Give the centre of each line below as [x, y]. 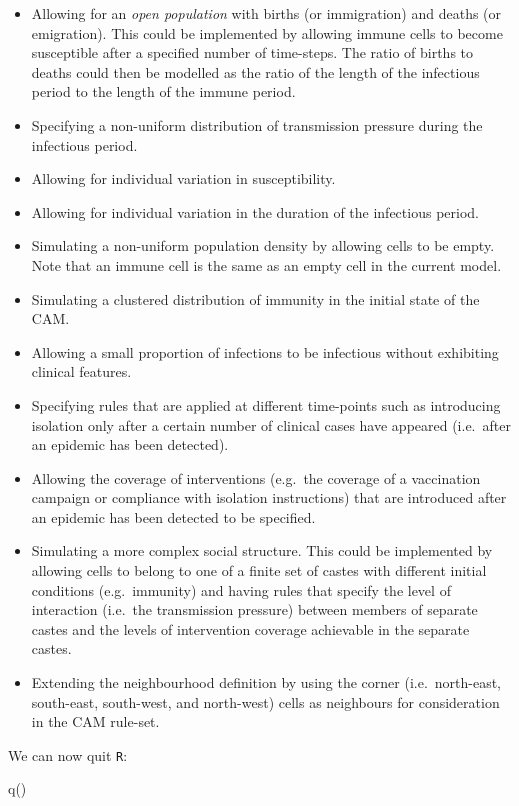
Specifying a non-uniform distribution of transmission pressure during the [257, 124]
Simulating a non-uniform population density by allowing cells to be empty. [263, 245]
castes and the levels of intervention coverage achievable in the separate [250, 628]
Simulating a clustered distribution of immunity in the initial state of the [255, 298]
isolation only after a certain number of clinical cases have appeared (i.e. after [271, 424]
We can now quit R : [68, 754]
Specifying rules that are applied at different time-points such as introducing [266, 404]
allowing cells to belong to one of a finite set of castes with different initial [259, 570]
